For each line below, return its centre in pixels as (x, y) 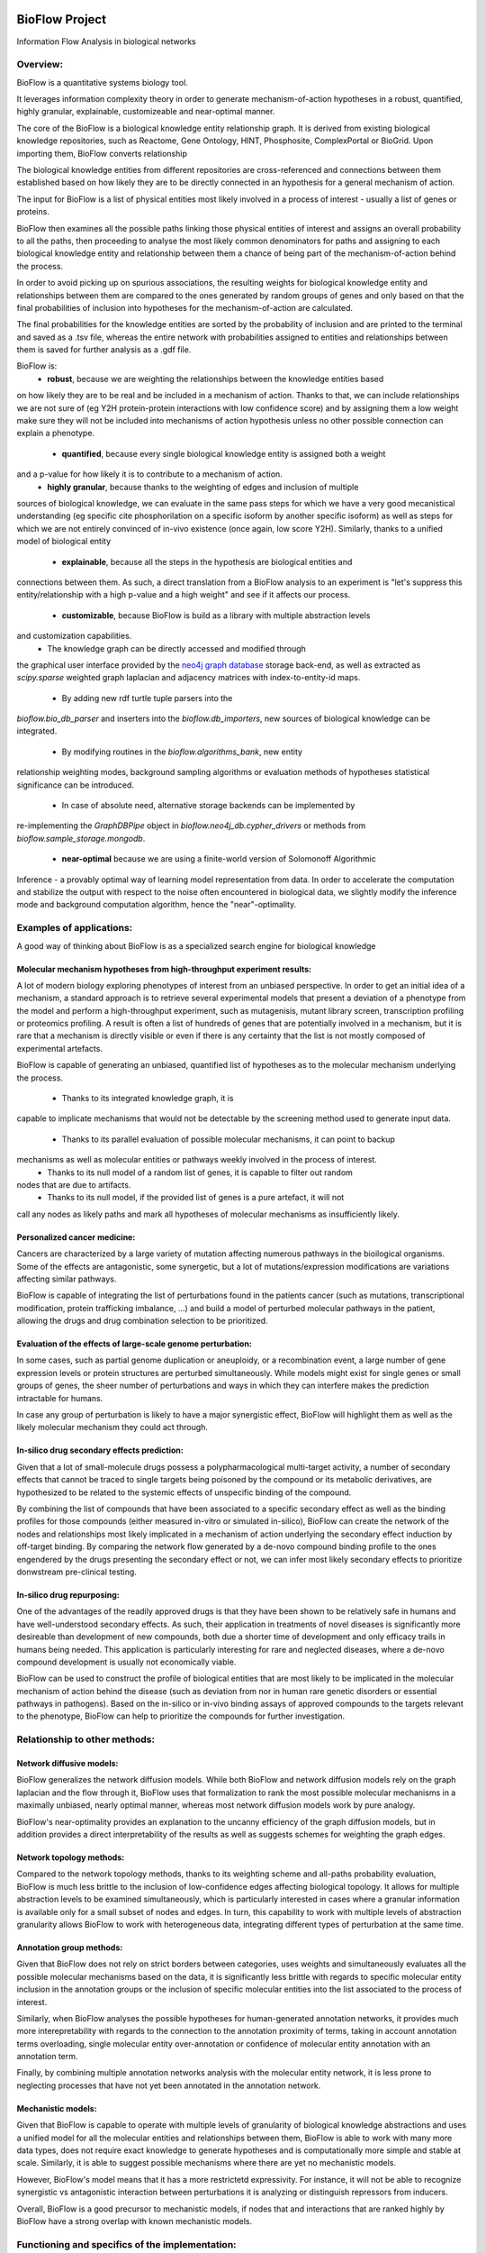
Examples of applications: (75, 928)
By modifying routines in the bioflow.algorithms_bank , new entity (182, 752)
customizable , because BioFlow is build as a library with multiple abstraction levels (216, 615)
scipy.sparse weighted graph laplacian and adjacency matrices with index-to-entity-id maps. (189, 678)
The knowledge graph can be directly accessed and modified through (176, 648)
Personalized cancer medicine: (76, 1237)
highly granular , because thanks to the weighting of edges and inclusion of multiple (203, 487)
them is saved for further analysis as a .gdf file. (104, 350)
